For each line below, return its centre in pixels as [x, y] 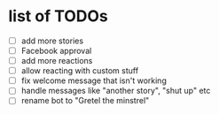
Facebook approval [56, 51]
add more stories [52, 41]
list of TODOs [58, 16]
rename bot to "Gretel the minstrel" [85, 101]
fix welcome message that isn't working [94, 80]
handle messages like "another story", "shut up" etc [116, 91]
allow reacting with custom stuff [80, 71]
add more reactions [57, 61]
